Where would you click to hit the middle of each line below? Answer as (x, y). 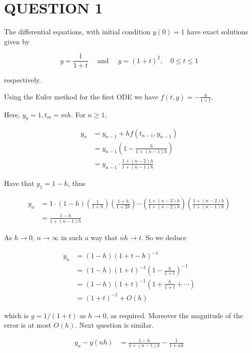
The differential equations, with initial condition (77, 32)
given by (17, 41)
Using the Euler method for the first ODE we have (81, 96)
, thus (77, 183)
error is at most (28, 325)
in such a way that (89, 237)
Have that (19, 183)
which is (16, 315)
